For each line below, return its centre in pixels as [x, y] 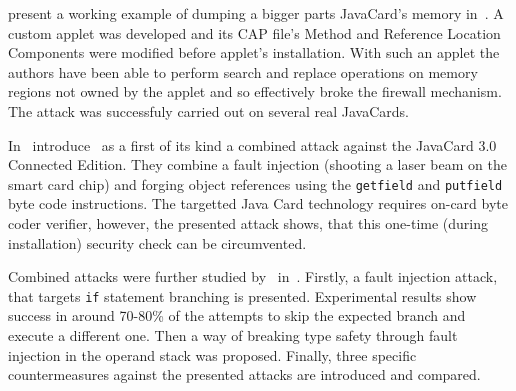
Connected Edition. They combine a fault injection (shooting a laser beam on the [257, 164]
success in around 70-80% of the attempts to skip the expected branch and [237, 315]
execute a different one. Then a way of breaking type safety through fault [233, 335]
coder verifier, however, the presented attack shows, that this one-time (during [248, 223]
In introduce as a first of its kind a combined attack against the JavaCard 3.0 [252, 144]
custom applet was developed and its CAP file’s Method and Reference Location [254, 32]
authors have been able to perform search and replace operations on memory [243, 71]
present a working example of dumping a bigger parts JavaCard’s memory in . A [256, 13]
